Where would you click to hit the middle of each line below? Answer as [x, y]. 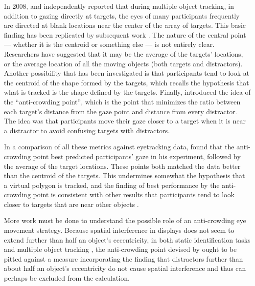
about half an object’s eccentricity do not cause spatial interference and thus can [125, 268]
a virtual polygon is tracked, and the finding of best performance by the [112, 185]
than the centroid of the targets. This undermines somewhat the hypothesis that [125, 175]
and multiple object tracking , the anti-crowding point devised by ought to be [120, 249]
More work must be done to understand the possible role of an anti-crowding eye [125, 220]
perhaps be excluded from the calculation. [67, 278]
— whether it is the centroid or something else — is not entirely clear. [109, 44]
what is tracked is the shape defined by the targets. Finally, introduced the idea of [127, 92]
